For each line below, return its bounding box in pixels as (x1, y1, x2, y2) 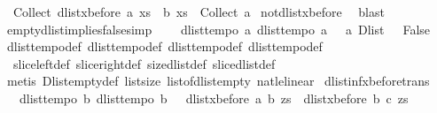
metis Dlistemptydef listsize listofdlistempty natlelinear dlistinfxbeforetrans (6, 72, 430, 90)
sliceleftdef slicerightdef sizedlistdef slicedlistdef (12, 54, 276, 72)
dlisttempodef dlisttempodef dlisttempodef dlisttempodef (6, 37, 323, 56)
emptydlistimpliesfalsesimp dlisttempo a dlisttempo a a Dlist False (6, 19, 431, 38)
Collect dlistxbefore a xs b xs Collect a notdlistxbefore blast (12, 3, 385, 20)
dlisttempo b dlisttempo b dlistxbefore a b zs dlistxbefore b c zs (19, 88, 409, 107)
